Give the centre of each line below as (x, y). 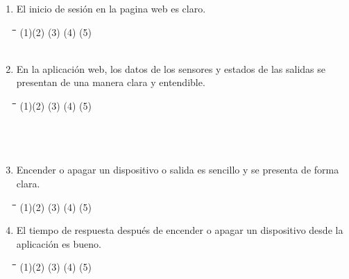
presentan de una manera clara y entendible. (111, 82)
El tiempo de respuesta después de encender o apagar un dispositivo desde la (180, 230)
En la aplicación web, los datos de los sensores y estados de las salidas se (171, 68)
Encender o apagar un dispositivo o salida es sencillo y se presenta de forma (178, 170)
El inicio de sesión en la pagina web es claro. (111, 8)
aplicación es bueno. (59, 243)
